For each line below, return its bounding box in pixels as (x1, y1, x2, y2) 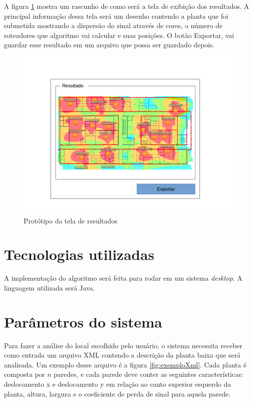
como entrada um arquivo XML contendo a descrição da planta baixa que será (4, 350, 241, 360)
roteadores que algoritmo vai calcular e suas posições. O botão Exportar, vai (4, 30, 234, 40)
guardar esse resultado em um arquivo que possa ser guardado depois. (4, 39, 215, 50)
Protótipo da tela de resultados (24, 215, 118, 225)
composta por (4, 369, 45, 379)
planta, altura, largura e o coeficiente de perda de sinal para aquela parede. (4, 388, 231, 399)
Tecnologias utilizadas (4, 244, 155, 264)
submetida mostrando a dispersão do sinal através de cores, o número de (4, 20, 222, 31)
